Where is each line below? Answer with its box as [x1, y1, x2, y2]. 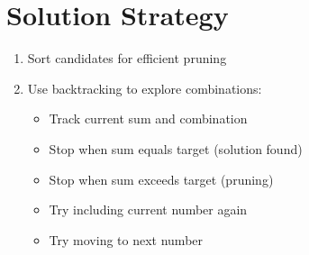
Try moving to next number [49, 230, 204, 249]
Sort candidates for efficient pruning [27, 49, 227, 68]
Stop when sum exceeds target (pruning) [49, 169, 274, 188]
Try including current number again [49, 200, 248, 219]
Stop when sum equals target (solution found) [49, 139, 303, 158]
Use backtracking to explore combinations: [27, 78, 262, 97]
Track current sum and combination [49, 109, 248, 128]
